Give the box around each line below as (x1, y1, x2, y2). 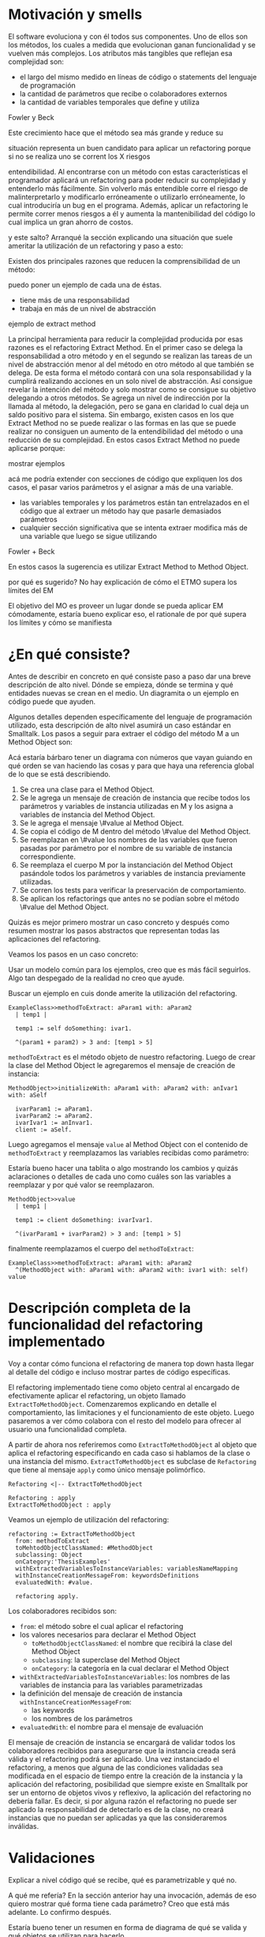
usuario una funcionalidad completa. (8, 1424, 127, 1434)
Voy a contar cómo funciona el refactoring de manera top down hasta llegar (8, 1359, 255, 1368)
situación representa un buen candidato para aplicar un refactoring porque (8, 143, 251, 152)
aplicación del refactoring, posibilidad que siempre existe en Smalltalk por (8, 1779, 248, 1788)
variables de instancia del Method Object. (19, 810, 155, 819)
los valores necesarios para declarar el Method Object (19, 1630, 196, 1639)
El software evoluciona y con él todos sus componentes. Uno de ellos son (8, 32, 248, 41)
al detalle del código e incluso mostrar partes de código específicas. (8, 1367, 231, 1376)
